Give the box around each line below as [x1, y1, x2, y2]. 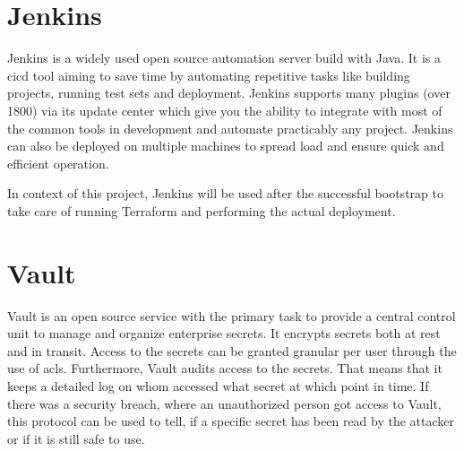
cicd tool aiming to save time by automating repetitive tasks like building [7, 65, 410, 84]
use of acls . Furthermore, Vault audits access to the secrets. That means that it [7, 359, 443, 377]
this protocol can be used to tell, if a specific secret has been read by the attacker [7, 412, 455, 430]
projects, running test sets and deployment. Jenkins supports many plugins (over [7, 83, 451, 102]
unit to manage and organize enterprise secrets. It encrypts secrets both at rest [7, 324, 441, 343]
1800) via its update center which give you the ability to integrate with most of [7, 100, 443, 119]
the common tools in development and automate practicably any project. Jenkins [7, 118, 453, 137]
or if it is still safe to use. [7, 429, 145, 447]
